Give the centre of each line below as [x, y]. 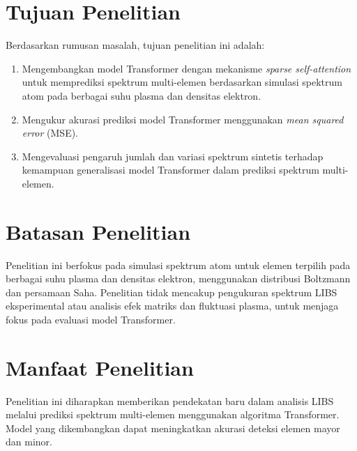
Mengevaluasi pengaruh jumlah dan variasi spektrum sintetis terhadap [173, 156]
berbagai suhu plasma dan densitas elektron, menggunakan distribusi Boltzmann [178, 278]
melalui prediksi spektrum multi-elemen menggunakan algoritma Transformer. [173, 414]
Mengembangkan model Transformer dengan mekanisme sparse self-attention [187, 68]
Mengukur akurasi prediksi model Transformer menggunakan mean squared [183, 119]
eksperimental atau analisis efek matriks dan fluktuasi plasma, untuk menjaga [172, 306]
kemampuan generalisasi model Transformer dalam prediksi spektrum [170, 170]
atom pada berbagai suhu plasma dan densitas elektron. [142, 95]
